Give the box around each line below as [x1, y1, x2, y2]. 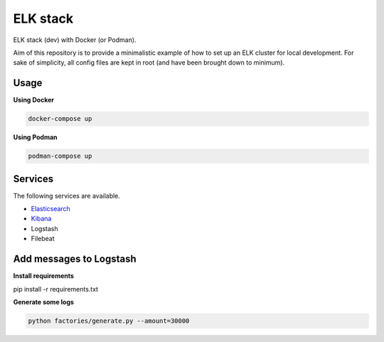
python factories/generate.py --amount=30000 [28, 316, 190, 325]
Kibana [31, 214, 52, 223]
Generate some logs [13, 297, 75, 306]
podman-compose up [28, 152, 92, 160]
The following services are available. [13, 191, 121, 200]
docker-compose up [28, 114, 92, 123]
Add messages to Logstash [13, 253, 137, 265]
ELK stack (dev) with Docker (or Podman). [13, 36, 137, 44]
